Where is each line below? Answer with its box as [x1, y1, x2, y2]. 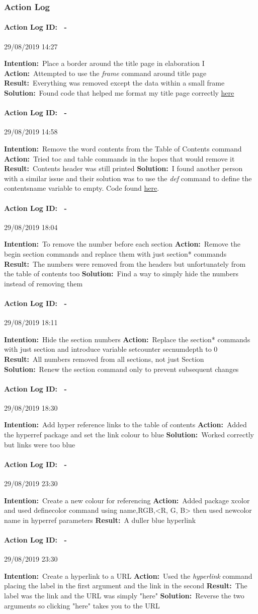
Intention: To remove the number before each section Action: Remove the [4, 239, 240, 249]
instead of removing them [4, 278, 83, 288]
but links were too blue [4, 439, 75, 449]
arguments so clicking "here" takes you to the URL [4, 600, 160, 610]
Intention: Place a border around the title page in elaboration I [4, 58, 205, 68]
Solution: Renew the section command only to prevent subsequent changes [4, 363, 239, 374]
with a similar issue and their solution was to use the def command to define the [4, 173, 252, 183]
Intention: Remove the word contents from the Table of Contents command [4, 143, 242, 153]
